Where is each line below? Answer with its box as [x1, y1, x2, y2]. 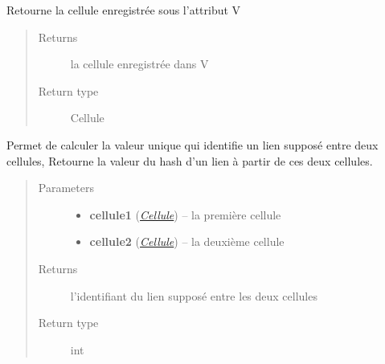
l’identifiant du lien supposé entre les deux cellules [70, 287, 317, 304]
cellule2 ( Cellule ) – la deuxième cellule [89, 233, 285, 250]
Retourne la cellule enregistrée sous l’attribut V [6, 2, 241, 18]
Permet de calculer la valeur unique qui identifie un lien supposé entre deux [6, 136, 379, 153]
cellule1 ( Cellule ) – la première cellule [89, 206, 281, 223]
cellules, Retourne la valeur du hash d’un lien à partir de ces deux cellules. [6, 152, 373, 169]
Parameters [38, 179, 94, 196]
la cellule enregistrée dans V [70, 55, 209, 72]
